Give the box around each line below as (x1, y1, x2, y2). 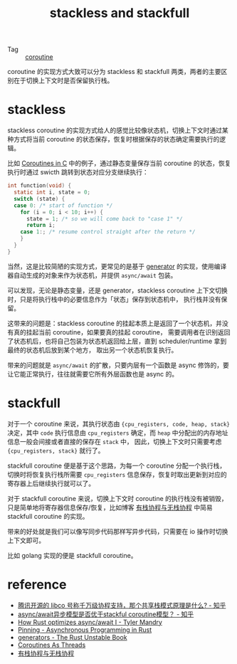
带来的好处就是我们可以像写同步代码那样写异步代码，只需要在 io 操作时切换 (7, 527, 228, 535)
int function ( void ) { (7, 182, 72, 189)
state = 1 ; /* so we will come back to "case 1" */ (26, 215, 183, 222)
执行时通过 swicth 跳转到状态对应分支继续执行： (7, 168, 149, 176)
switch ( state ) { (14, 195, 65, 202)
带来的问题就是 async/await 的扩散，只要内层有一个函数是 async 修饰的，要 (7, 361, 229, 369)
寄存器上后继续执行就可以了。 (7, 479, 95, 488)
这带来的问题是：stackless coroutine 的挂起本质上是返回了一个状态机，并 (7, 319, 223, 327)
